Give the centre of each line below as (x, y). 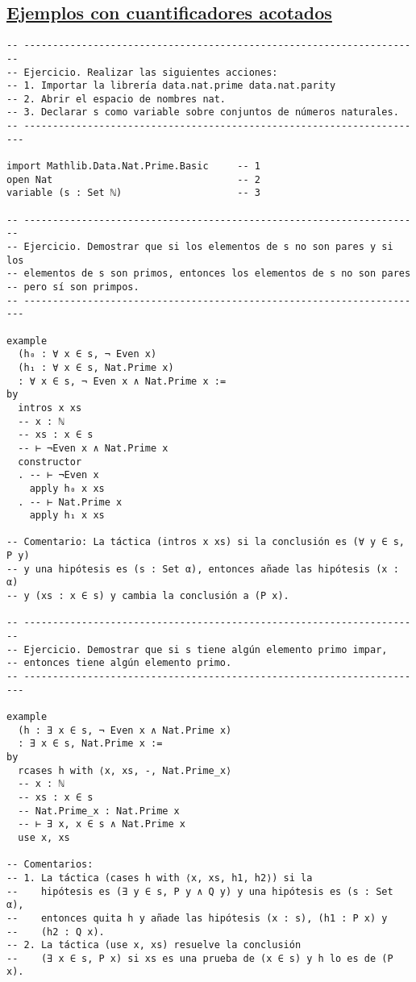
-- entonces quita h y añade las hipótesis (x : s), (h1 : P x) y (197, 918)
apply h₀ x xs (67, 488)
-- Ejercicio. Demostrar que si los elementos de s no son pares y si (200, 247)
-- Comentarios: (50, 865)
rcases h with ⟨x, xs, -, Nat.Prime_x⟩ (125, 770)
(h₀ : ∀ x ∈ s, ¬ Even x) (87, 354)
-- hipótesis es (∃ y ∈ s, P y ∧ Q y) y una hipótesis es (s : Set (200, 891)
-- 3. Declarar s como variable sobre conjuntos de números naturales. (203, 112)
